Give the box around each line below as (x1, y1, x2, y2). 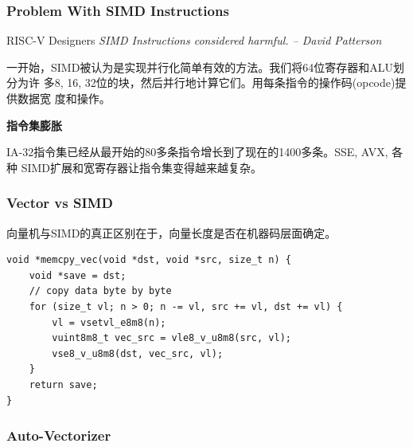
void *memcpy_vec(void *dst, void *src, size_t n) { (6, 254, 291, 266)
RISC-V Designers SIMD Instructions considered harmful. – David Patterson (6, 32, 382, 49)
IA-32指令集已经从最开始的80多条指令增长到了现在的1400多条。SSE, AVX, (6, 143, 388, 160)
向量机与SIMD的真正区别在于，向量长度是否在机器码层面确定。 (6, 224, 337, 241)
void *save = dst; (29, 269, 127, 281)
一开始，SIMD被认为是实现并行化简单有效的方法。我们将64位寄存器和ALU (6, 58, 394, 75)
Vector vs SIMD (6, 193, 113, 213)
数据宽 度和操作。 (17, 90, 111, 106)
